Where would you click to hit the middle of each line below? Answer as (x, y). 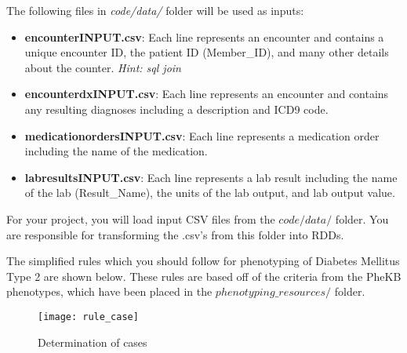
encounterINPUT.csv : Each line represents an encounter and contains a (204, 36)
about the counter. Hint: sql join (103, 67)
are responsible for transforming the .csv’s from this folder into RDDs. (175, 234)
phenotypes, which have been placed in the (109, 291)
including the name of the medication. (116, 151)
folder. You (362, 218)
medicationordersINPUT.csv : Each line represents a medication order (202, 135)
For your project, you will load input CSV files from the (141, 218)
